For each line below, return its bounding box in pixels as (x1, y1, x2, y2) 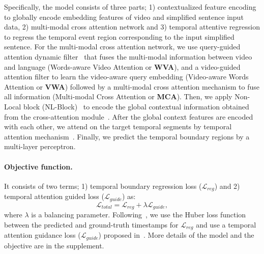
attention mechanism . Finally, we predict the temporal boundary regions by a (4, 131, 250, 142)
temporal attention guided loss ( (4, 191, 104, 202)
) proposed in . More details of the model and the (98, 230, 254, 240)
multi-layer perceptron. (4, 141, 76, 152)
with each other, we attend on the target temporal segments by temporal (4, 121, 232, 132)
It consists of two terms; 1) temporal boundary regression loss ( (4, 180, 202, 191)
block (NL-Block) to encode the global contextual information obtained (23, 101, 249, 111)
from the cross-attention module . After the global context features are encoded (4, 111, 253, 122)
